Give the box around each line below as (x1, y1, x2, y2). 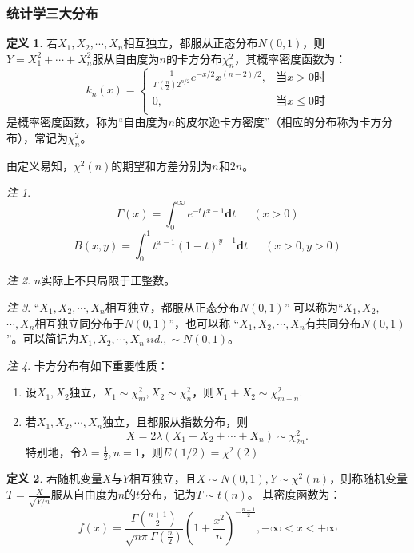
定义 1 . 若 (6, 34, 58, 51)
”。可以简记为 (6, 330, 79, 347)
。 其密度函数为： (247, 486, 341, 503)
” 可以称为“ (284, 299, 344, 315)
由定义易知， (6, 157, 74, 173)
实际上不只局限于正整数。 (41, 272, 176, 288)
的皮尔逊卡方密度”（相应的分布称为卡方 (175, 113, 382, 130)
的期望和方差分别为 (111, 157, 213, 173)
